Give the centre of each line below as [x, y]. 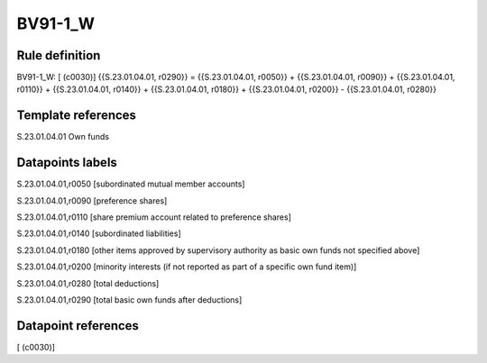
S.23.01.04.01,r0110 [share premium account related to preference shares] [154, 217]
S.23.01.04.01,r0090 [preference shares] [92, 200]
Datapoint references [78, 326]
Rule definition [59, 55]
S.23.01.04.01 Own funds [63, 137]
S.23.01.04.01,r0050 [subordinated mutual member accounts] [131, 184]
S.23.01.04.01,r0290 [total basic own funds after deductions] [129, 300]
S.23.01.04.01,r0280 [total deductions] [88, 283]
